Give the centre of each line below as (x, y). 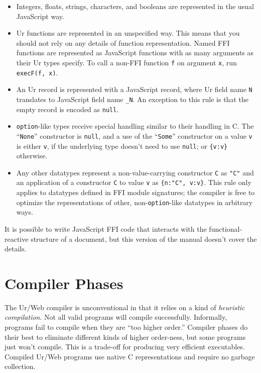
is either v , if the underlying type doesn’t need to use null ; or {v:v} (122, 146)
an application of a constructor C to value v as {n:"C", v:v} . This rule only (134, 182)
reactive (17, 239)
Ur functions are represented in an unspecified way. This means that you (128, 33)
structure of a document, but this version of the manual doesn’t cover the (144, 239)
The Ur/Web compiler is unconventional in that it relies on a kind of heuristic (125, 307)
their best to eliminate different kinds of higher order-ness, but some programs (125, 337)
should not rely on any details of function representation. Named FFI (123, 42)
